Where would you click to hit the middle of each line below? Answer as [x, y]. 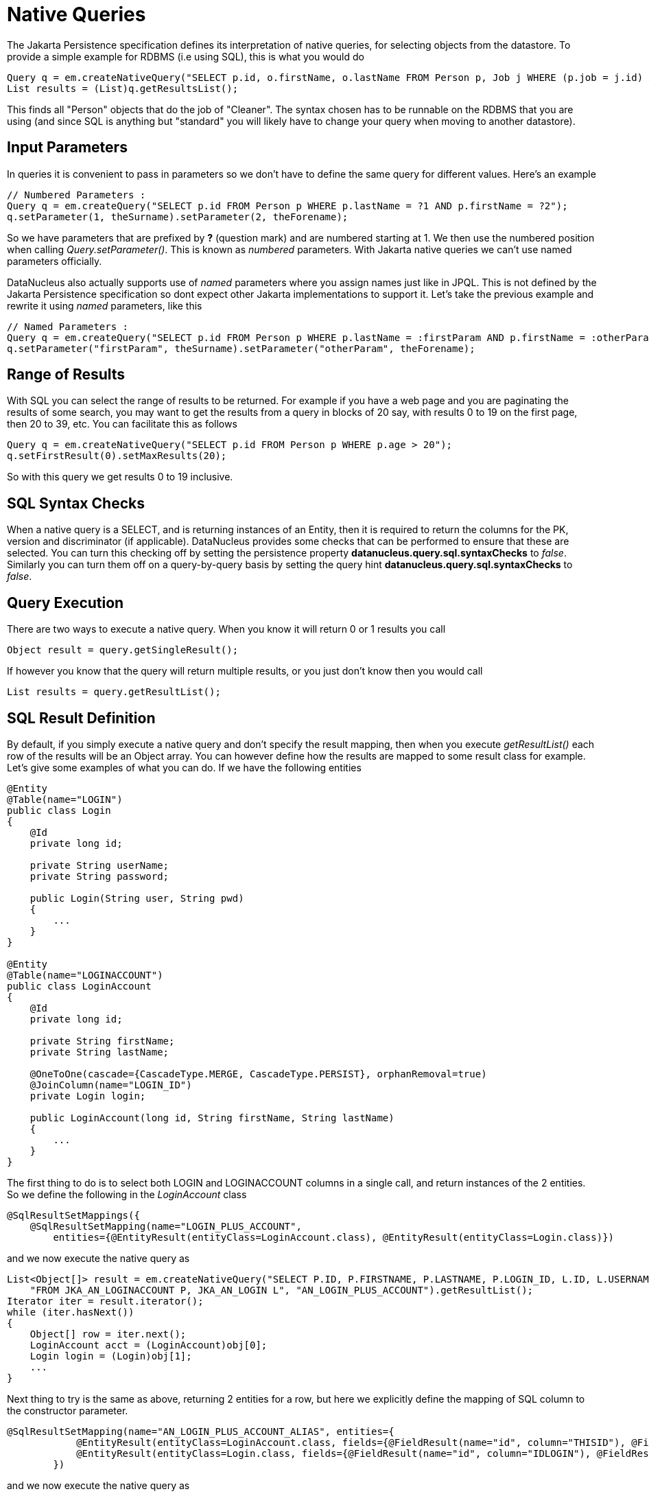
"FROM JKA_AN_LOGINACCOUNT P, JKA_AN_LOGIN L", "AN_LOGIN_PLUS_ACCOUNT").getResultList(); [282, 1290]
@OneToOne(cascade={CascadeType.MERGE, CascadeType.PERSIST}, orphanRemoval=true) [258, 1074]
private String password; [99, 876]
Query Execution [66, 603]
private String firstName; [102, 1041]
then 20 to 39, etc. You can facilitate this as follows [122, 424]
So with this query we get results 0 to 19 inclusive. [120, 477]
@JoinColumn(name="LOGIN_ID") [111, 1085]
